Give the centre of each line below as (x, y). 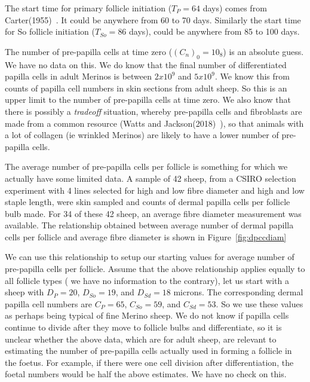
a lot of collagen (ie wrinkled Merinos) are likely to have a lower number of (142, 135)
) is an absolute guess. (263, 51)
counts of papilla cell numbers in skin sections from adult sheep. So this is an (146, 88)
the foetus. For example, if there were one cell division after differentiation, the (149, 362)
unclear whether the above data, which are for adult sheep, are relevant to (141, 339)
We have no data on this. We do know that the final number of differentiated (146, 64)
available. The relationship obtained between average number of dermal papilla (149, 225)
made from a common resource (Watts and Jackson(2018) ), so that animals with (154, 123)
